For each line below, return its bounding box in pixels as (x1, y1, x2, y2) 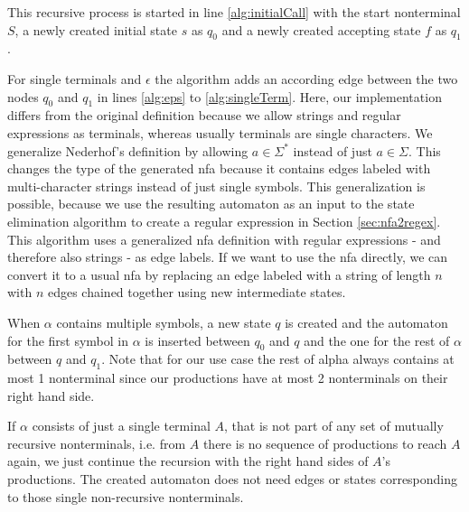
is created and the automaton (285, 312, 448, 331)
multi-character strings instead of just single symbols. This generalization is (7, 176, 426, 195)
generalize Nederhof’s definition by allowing (7, 141, 249, 160)
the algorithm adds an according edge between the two (155, 69, 458, 88)
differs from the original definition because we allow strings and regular (7, 106, 401, 125)
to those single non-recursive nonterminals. (7, 487, 244, 506)
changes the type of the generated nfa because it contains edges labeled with (7, 159, 431, 178)
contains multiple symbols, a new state (56, 312, 271, 331)
